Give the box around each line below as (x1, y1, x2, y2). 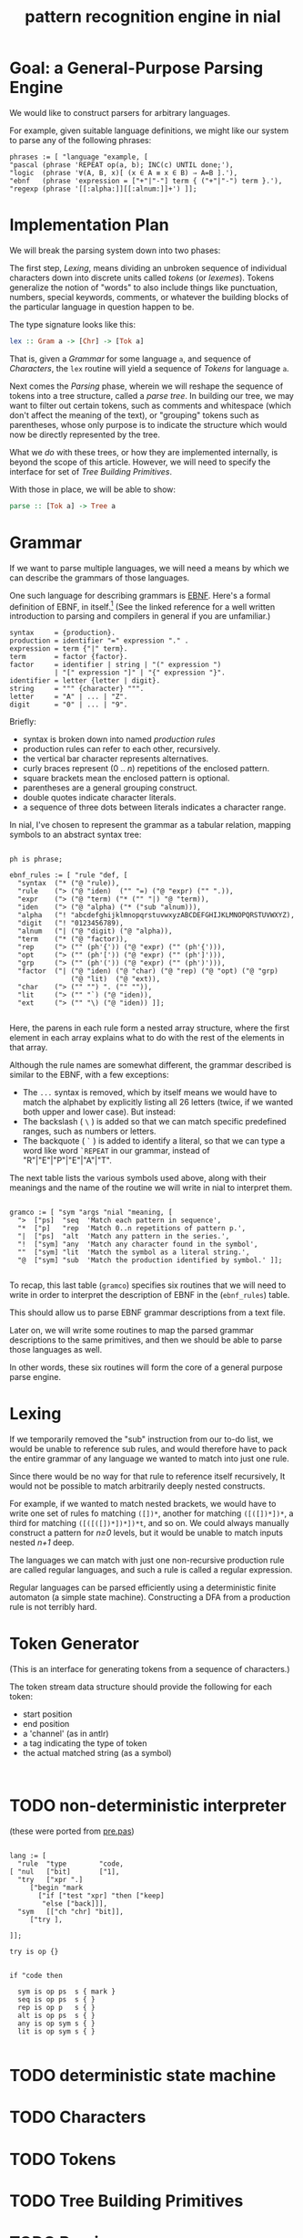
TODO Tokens (9, 2149, 116, 2170)
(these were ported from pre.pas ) (9, 1825, 135, 1836)
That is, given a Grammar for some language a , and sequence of (9, 353, 252, 364)
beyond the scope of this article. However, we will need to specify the (9, 456, 271, 467)
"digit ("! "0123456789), (17, 919, 125, 928)
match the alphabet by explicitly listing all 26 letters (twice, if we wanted (22, 1097, 294, 1108)
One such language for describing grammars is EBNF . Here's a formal (9, 590, 271, 601)
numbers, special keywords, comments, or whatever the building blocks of (9, 291, 289, 302)
